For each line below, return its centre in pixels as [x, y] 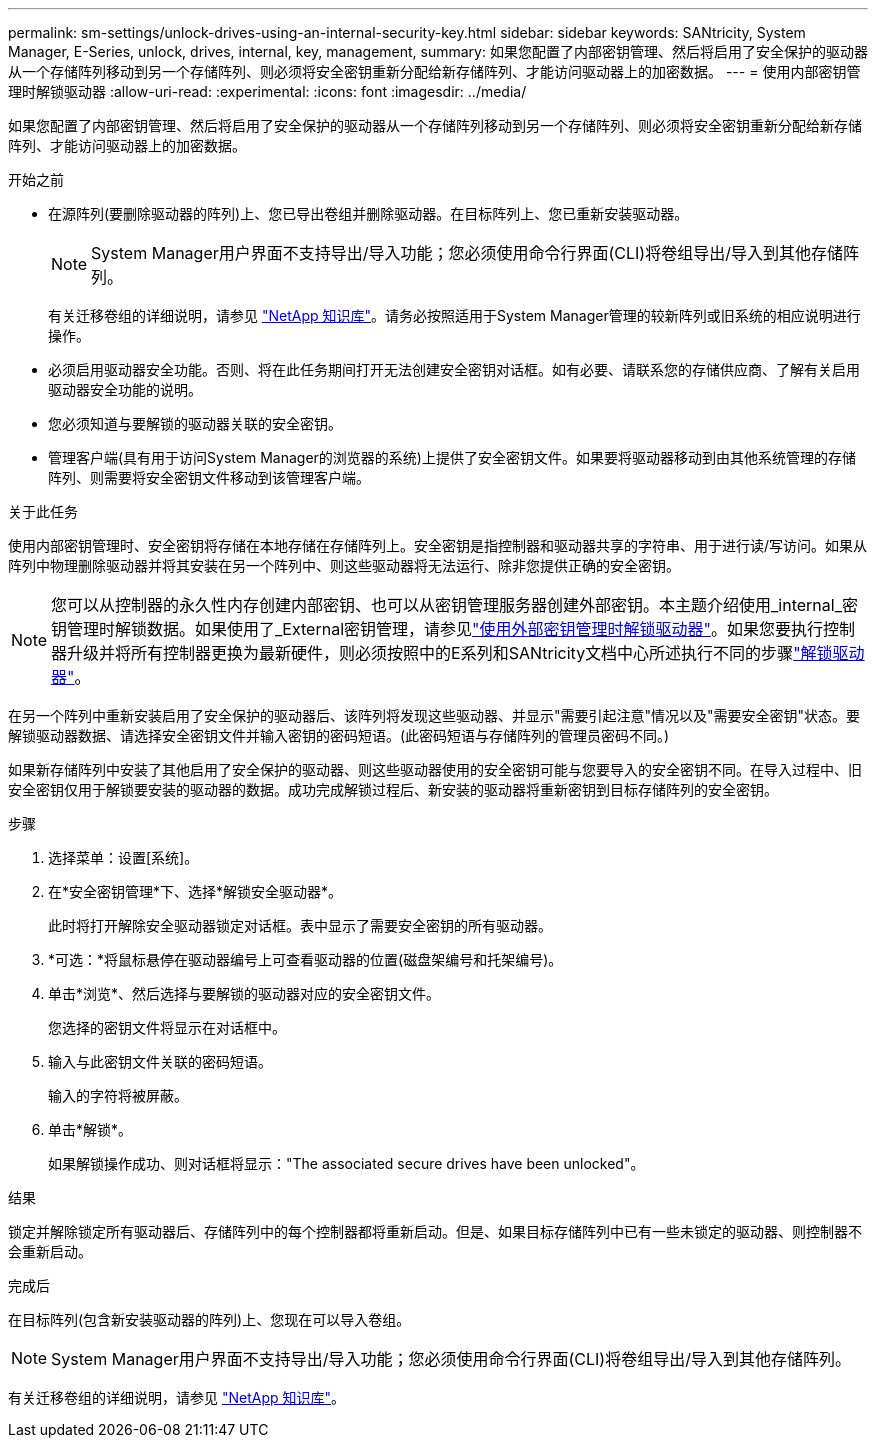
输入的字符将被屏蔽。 [118, 1095]
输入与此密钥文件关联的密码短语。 [160, 1061]
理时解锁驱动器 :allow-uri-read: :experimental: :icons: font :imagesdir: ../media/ [267, 91]
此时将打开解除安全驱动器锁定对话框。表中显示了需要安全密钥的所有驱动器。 [300, 925]
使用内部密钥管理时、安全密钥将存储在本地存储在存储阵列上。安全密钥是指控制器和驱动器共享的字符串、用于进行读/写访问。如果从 [438, 545]
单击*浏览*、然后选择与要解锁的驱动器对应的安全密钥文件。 [244, 993]
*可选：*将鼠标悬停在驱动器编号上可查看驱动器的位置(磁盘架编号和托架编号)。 [305, 959]
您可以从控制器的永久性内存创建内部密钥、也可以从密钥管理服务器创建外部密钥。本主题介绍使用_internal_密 [454, 605]
